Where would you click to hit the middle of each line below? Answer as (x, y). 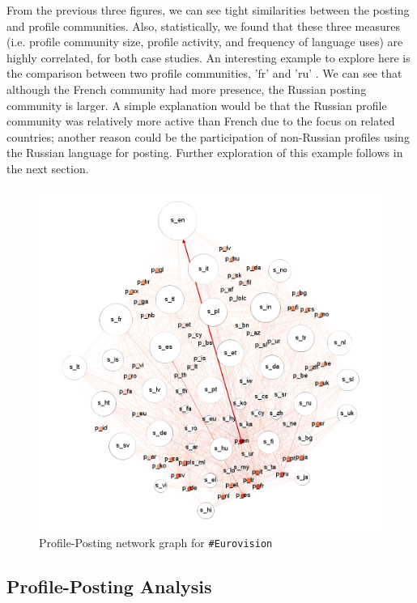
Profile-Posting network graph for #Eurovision (156, 543)
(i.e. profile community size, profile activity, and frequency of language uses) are (205, 42)
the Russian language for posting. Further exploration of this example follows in (205, 153)
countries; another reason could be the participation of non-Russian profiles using (208, 136)
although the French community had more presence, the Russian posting (187, 89)
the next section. (48, 168)
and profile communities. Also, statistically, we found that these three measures (203, 25)
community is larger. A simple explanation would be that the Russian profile (197, 105)
